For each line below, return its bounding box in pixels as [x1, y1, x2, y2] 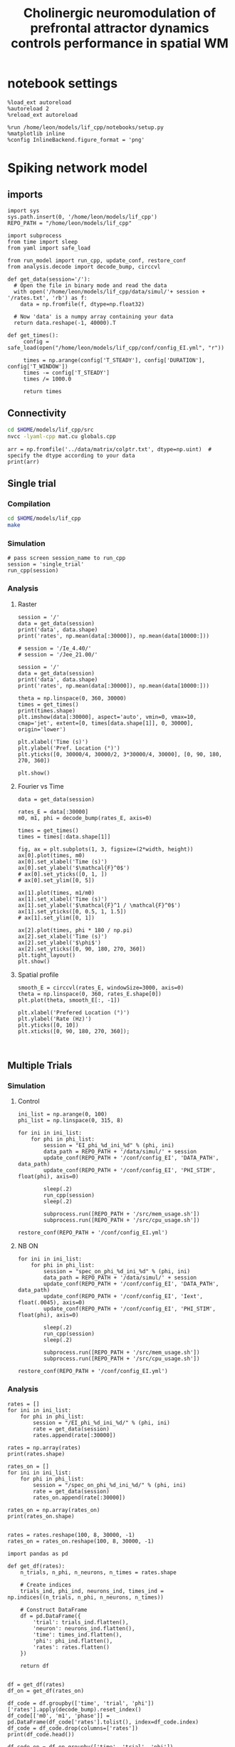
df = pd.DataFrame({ [20, 1612, 81, 1619]
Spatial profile [17, 970, 59, 979]
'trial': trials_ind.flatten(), [33, 1619, 130, 1626]
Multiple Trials [7, 1059, 73, 1072]
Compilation [7, 499, 51, 509]
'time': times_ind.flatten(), [33, 1631, 122, 1638]
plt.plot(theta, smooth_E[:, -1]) [17, 996, 120, 1004]
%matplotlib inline [7, 130, 66, 137]
